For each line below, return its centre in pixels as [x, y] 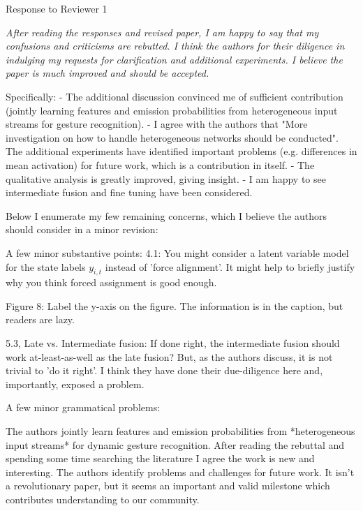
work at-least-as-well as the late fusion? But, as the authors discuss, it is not [169, 356]
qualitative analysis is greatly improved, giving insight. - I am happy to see [166, 178]
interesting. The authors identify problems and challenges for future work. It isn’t [180, 472]
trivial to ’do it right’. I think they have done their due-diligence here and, [164, 370]
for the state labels [46, 266]
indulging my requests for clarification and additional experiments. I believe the [174, 59]
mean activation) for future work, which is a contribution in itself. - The [160, 164]
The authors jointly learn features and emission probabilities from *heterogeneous [180, 431]
